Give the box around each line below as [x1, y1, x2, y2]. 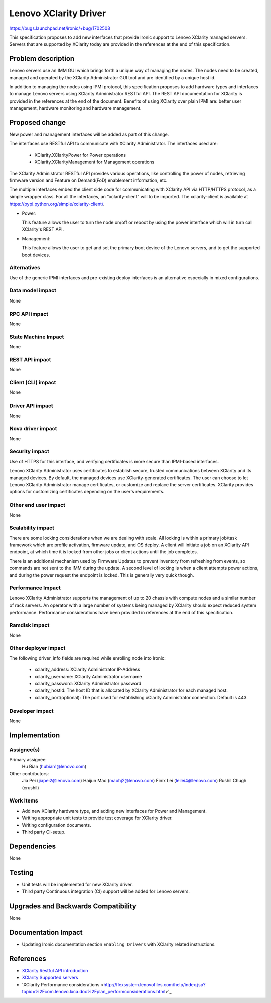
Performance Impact [9, 584, 61, 591]
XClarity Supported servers [22, 975, 78, 981]
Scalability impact [9, 524, 55, 531]
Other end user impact [9, 502, 65, 509]
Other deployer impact [9, 645, 66, 652]
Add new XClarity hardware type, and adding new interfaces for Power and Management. [22, 808, 207, 814]
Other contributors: [9, 770, 49, 776]
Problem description [9, 54, 75, 63]
